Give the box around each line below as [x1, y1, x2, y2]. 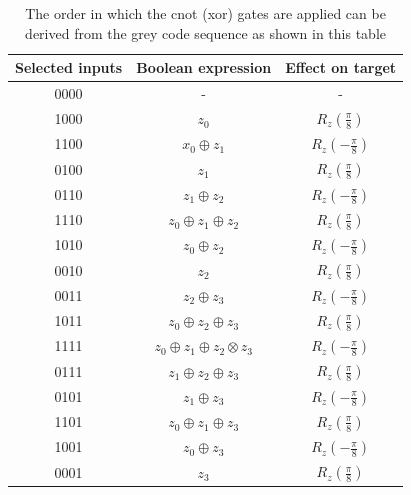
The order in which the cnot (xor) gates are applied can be [25, 3, 386, 23]
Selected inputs [15, 57, 123, 78]
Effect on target [285, 57, 397, 78]
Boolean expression [136, 57, 272, 78]
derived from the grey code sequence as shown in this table [25, 22, 386, 43]
